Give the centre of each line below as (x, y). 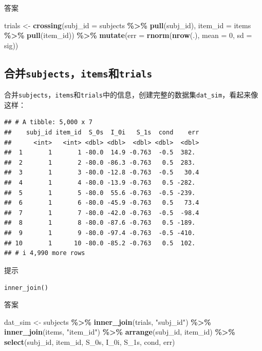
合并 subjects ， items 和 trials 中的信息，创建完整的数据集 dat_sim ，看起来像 (131, 95)
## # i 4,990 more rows (45, 253)
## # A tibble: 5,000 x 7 (48, 122)
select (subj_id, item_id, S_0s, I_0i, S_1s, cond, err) (90, 342)
